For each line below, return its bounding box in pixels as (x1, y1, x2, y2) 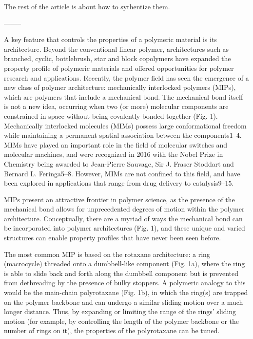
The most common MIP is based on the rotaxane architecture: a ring (4, 249, 210, 259)
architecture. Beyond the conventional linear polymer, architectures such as (4, 43, 229, 54)
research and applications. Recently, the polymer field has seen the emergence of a (4, 72, 249, 83)
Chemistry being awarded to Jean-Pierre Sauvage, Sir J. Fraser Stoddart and (4, 158, 234, 169)
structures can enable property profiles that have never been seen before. (4, 233, 221, 243)
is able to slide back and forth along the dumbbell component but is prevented (4, 268, 238, 278)
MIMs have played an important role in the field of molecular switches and (4, 139, 228, 149)
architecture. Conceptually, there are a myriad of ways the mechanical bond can (4, 213, 243, 223)
